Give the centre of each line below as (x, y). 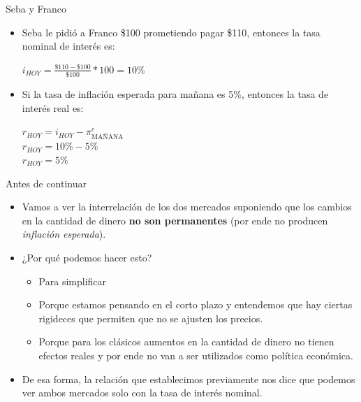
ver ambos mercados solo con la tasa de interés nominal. (142, 393)
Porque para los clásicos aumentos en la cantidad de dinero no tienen (186, 342)
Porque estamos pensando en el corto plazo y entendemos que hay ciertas (196, 304)
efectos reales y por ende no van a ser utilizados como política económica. (196, 355)
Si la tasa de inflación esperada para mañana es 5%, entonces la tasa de (175, 94)
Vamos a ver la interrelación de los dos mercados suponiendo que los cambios (187, 207)
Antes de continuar (46, 183)
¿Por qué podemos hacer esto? (87, 257)
